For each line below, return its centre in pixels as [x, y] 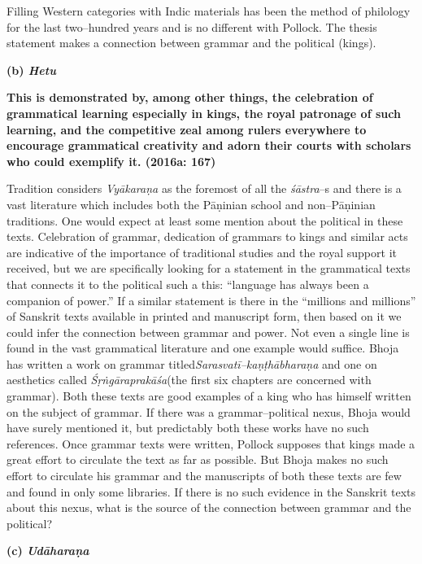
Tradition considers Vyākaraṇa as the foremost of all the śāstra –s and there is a [204, 188]
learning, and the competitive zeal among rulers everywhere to [187, 129]
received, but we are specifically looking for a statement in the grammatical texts [209, 268]
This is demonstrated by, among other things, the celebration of [190, 97]
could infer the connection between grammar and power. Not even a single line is [208, 332]
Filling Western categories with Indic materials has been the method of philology [209, 11]
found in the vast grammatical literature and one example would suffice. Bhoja [203, 348]
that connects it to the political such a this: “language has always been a [188, 284]
